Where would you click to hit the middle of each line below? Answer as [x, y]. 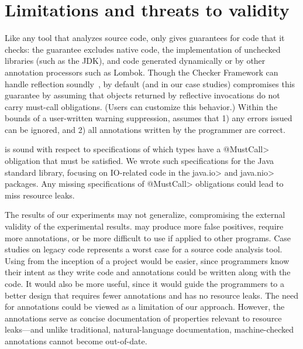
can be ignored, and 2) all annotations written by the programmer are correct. [145, 129]
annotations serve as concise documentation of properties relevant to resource [143, 318]
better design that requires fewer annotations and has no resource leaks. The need [151, 295]
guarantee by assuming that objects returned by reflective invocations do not [142, 95]
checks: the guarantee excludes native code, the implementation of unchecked [143, 49]
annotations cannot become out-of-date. [76, 341]
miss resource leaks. [40, 195]
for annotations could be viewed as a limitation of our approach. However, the [145, 307]
